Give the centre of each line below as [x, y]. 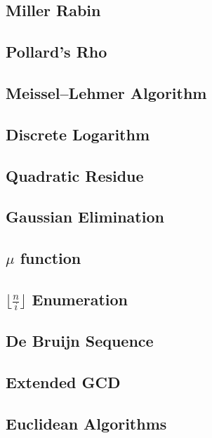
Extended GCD [63, 382]
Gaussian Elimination [85, 217]
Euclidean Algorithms [86, 424]
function [51, 258]
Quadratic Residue [75, 175]
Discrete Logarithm [78, 134]
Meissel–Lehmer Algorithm [106, 92]
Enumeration [80, 299]
